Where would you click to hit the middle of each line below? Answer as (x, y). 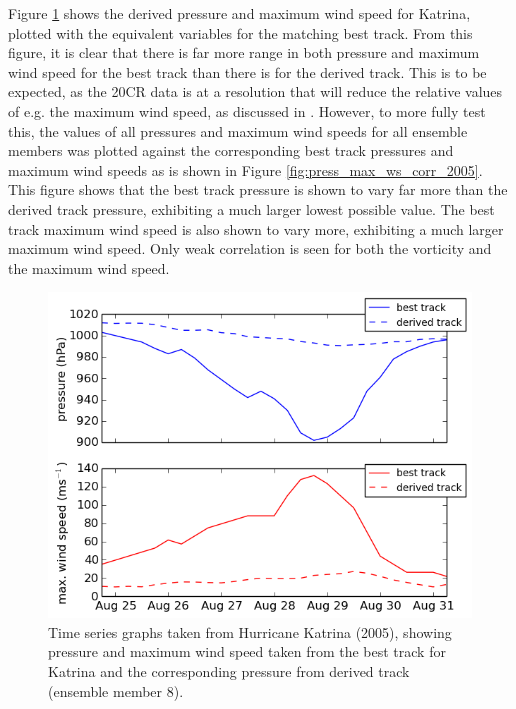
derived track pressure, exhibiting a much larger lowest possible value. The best (251, 208)
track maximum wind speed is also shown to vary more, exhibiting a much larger (256, 228)
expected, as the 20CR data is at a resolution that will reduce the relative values (255, 91)
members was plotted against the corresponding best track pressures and (231, 150)
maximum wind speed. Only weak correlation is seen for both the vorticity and (250, 248)
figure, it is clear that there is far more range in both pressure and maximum (244, 52)
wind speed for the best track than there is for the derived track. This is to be (247, 71)
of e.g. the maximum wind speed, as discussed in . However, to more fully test (247, 110)
